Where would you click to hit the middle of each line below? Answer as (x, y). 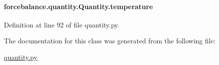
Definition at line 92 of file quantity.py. (62, 24)
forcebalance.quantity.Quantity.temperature (79, 6)
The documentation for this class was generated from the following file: (110, 41)
